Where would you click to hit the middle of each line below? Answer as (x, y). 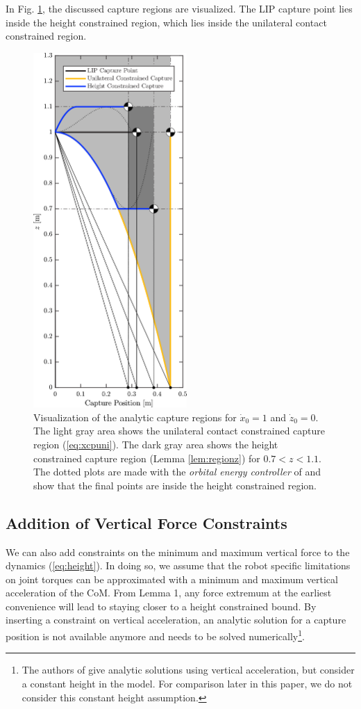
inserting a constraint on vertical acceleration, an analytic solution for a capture (176, 620)
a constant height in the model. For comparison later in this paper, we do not (187, 683)
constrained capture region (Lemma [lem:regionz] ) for (147, 458)
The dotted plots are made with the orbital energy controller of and (177, 472)
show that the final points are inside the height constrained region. (175, 485)
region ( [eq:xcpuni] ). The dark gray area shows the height (156, 444)
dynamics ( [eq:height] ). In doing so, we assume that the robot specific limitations (178, 565)
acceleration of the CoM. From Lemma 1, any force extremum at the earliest (169, 593)
